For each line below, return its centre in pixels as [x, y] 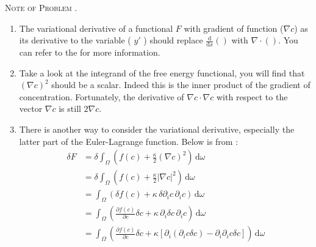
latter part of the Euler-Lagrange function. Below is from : [129, 141]
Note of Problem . [41, 7]
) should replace [173, 40]
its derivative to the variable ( [75, 40]
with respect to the [252, 96]
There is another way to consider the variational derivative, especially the [157, 129]
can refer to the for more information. [90, 52]
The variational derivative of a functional [96, 28]
